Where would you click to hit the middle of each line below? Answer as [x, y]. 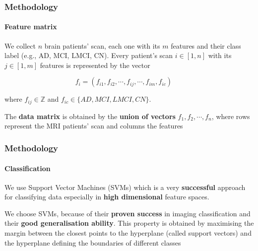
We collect [20, 45]
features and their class [206, 45]
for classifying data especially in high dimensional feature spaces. [107, 197]
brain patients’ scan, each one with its [102, 45]
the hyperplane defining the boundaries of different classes [93, 242]
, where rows [231, 116]
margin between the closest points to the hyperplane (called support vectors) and [128, 233]
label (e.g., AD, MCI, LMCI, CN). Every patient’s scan [89, 55]
